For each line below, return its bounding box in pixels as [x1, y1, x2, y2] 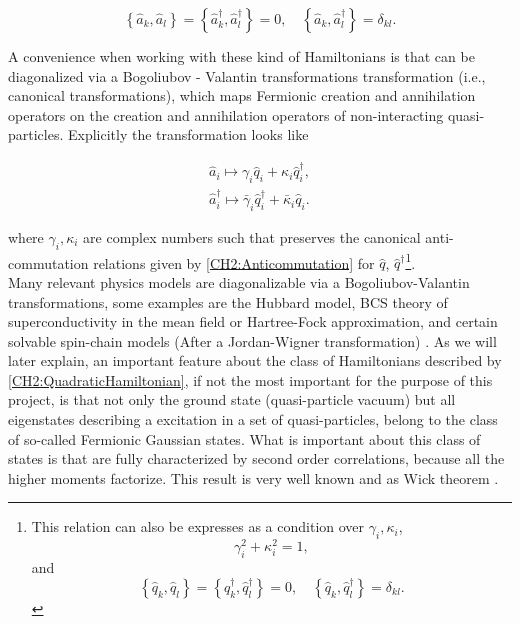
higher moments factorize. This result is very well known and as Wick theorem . [8, 467, 499, 488]
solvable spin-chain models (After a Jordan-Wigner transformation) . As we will [8, 330, 497, 351]
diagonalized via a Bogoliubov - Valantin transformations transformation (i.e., [8, 65, 486, 86]
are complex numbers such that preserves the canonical [83, 226, 421, 247]
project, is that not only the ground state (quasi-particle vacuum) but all [8, 389, 456, 410]
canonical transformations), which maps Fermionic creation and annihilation [8, 85, 476, 106]
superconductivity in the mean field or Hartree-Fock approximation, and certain [8, 311, 498, 332]
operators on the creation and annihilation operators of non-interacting [8, 104, 444, 125]
